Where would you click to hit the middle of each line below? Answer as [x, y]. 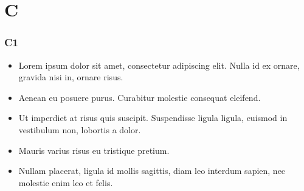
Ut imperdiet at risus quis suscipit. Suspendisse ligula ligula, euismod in [153, 118]
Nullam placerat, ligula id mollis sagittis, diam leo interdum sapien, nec [152, 171]
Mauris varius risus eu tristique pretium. [94, 150]
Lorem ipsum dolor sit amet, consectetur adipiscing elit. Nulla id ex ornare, [159, 65]
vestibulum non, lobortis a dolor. [80, 129]
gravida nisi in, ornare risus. [71, 77]
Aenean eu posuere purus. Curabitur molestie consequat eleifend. [140, 97]
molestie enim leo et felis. [66, 182]
